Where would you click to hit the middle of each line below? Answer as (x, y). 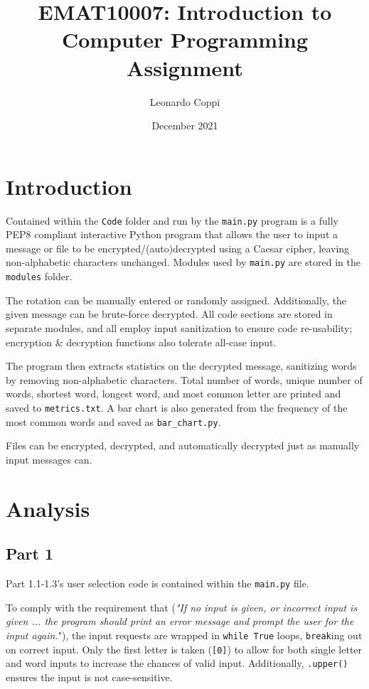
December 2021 (185, 125)
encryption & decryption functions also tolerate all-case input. (141, 342)
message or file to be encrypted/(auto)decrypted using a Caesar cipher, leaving (178, 248)
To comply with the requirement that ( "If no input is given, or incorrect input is (182, 607)
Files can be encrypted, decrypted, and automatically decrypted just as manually (183, 445)
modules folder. (39, 276)
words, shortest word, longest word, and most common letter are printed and (173, 394)
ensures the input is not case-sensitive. (89, 677)
